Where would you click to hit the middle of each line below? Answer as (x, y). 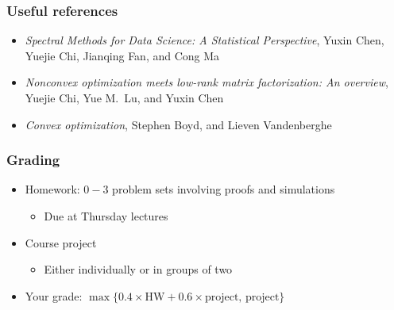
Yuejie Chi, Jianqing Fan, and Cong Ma (122, 55)
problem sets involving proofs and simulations (224, 189)
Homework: (52, 189)
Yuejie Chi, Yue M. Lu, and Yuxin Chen (124, 98)
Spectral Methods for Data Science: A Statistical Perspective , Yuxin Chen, (205, 40)
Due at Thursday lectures (106, 216)
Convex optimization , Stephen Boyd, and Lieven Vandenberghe (178, 124)
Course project (61, 242)
